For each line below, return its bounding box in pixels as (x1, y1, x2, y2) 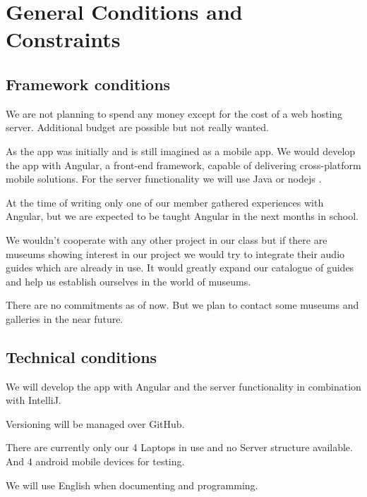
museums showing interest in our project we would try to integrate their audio (6, 246, 345, 261)
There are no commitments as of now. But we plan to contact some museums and (6, 297, 359, 312)
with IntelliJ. (6, 393, 61, 407)
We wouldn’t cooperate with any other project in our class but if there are (6, 232, 327, 247)
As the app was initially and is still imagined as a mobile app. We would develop (6, 143, 356, 158)
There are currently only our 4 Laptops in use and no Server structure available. (6, 440, 353, 455)
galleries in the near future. (6, 311, 124, 326)
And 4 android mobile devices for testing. (6, 454, 185, 469)
